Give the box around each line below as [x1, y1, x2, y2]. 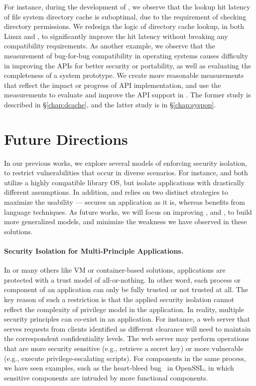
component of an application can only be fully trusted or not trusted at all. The [4, 284, 248, 295]
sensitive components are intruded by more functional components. [4, 372, 208, 383]
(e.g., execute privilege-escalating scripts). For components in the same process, [4, 353, 246, 363]
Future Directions [4, 128, 128, 149]
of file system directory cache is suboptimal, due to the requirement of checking [4, 11, 247, 21]
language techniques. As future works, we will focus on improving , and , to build [4, 206, 252, 217]
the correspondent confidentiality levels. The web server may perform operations [4, 333, 249, 344]
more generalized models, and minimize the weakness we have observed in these [4, 216, 247, 227]
